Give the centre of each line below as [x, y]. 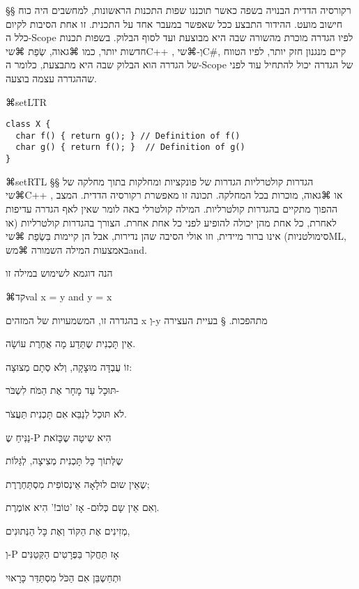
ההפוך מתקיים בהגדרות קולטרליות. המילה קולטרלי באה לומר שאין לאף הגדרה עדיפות [172, 208]
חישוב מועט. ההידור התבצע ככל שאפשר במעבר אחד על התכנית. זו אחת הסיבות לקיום [174, 23]
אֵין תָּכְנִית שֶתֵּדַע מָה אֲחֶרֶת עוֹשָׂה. [71, 343]
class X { [28, 124]
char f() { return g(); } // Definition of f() [128, 136]
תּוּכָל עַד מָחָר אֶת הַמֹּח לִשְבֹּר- [63, 390]
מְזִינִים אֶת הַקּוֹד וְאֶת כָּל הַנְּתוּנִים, [68, 530]
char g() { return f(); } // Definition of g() [130, 147]
